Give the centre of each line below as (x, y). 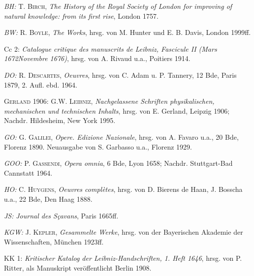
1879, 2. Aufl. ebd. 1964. (41, 84)
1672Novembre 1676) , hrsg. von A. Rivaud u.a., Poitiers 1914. (97, 58)
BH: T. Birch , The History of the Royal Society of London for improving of (118, 6)
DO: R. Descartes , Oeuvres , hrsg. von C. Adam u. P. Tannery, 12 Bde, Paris (120, 75)
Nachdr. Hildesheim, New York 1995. (60, 120)
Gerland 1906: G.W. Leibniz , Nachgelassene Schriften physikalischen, (109, 101)
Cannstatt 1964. (28, 172)
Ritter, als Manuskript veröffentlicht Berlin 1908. (78, 267)
